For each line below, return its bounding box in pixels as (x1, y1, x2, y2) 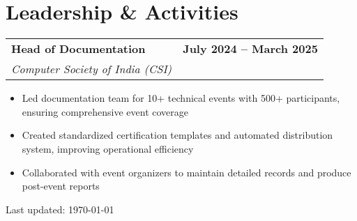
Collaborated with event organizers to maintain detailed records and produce (22, 165, 351, 179)
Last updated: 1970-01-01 (6, 201, 114, 216)
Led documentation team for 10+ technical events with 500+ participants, (22, 91, 340, 105)
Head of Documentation (11, 40, 146, 57)
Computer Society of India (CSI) (11, 61, 172, 77)
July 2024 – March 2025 (183, 40, 318, 57)
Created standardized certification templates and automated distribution (22, 128, 333, 142)
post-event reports (22, 178, 100, 193)
